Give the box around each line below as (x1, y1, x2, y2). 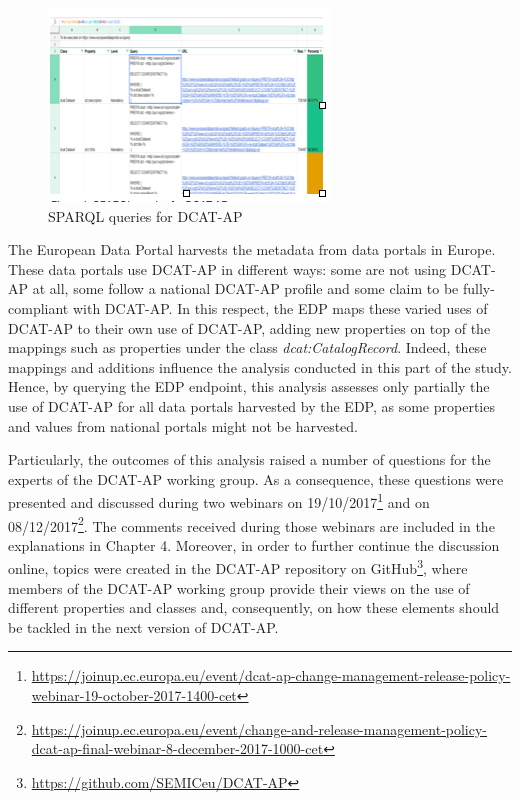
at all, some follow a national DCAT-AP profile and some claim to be (32, 278, 459, 299)
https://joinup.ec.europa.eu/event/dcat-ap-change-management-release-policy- (31, 665, 511, 686)
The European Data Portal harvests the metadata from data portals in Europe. (8, 239, 496, 260)
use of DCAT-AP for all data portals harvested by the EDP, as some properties (8, 395, 495, 416)
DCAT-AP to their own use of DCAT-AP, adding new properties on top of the (8, 317, 491, 338)
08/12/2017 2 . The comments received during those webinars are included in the (8, 512, 495, 536)
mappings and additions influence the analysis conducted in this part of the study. (8, 356, 512, 377)
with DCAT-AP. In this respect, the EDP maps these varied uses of (72, 297, 488, 318)
